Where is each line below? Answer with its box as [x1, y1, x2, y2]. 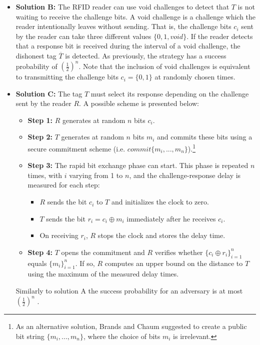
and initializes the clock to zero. [111, 196, 209, 207]
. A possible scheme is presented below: [79, 98, 199, 108]
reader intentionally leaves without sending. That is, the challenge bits [15, 21, 231, 31]
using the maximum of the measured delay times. [27, 268, 179, 279]
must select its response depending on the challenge [90, 88, 249, 98]
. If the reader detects [186, 30, 253, 41]
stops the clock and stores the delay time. [97, 230, 225, 240]
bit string [15, 330, 44, 341]
